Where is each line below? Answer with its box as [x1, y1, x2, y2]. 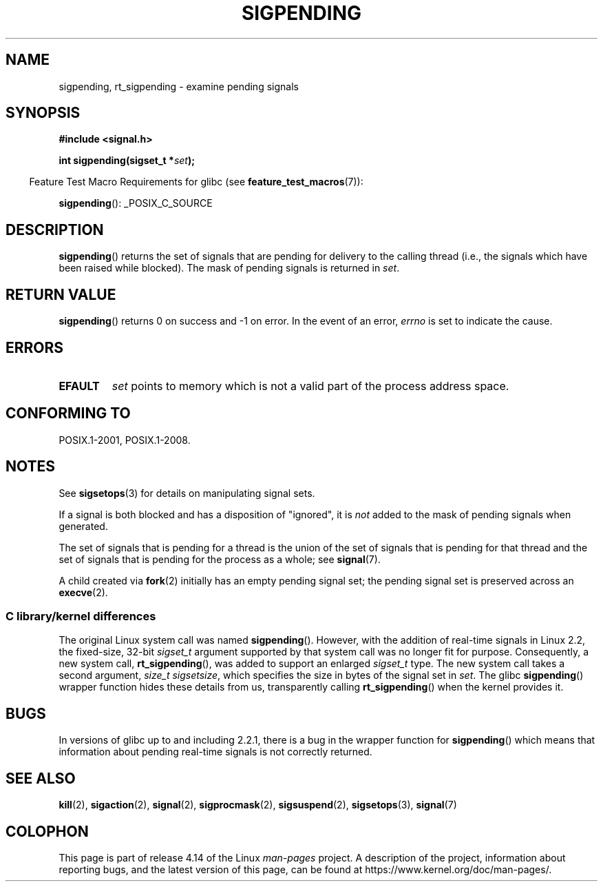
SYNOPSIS [6, 104, 81, 122]
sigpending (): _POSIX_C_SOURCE [59, 197, 213, 210]
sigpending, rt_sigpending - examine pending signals [59, 80, 299, 92]
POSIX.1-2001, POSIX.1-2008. [59, 434, 191, 446]
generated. [59, 520, 108, 532]
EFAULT [59, 378, 100, 393]
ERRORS [6, 338, 64, 356]
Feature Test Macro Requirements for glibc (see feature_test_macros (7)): [29, 176, 363, 188]
